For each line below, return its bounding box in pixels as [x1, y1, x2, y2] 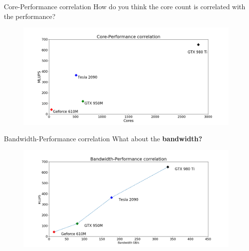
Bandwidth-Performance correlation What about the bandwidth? [4, 133, 202, 143]
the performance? [4, 11, 56, 21]
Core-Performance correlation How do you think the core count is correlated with [4, 1, 246, 11]
